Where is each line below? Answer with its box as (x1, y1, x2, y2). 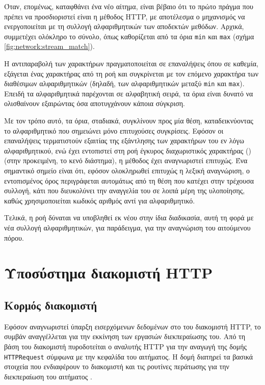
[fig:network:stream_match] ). (4, 41, 95, 52)
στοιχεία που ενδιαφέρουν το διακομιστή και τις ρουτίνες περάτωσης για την (4, 361, 229, 372)
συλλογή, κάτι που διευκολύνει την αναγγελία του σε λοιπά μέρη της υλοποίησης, (4, 185, 245, 196)
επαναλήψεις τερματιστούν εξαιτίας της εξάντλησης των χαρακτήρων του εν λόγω (4, 135, 244, 146)
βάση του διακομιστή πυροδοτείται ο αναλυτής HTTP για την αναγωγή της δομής (4, 341, 247, 351)
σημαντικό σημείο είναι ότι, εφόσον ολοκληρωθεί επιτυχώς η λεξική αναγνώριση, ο (4, 165, 250, 176)
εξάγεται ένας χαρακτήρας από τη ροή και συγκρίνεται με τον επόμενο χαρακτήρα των (4, 68, 259, 79)
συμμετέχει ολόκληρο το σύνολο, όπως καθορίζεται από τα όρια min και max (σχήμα (4, 31, 254, 41)
